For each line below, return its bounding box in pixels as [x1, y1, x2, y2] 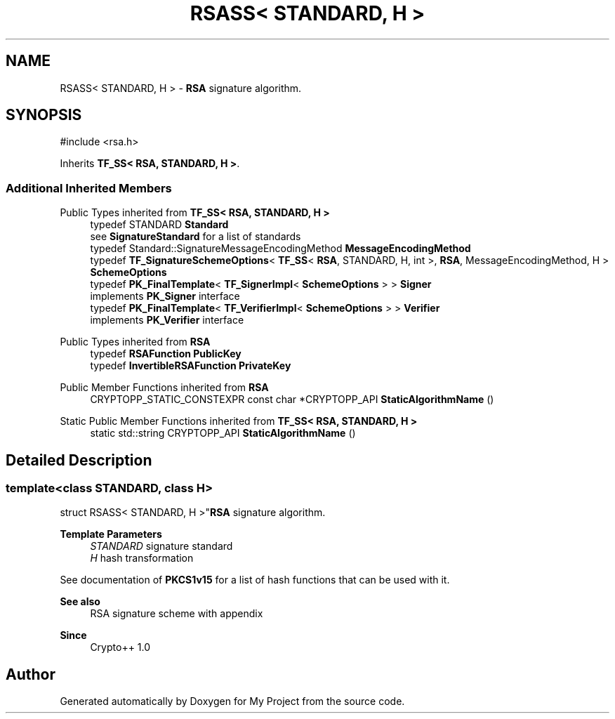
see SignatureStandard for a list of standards [90, 230, 301, 243]
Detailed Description [6, 451, 152, 469]
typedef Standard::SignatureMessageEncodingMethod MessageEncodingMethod [90, 242, 471, 255]
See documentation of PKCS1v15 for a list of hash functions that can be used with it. [60, 574, 450, 586]
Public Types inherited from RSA [60, 336, 211, 348]
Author [6, 665, 55, 683]
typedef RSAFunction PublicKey [90, 348, 242, 360]
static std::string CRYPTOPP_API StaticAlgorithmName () [90, 427, 356, 440]
